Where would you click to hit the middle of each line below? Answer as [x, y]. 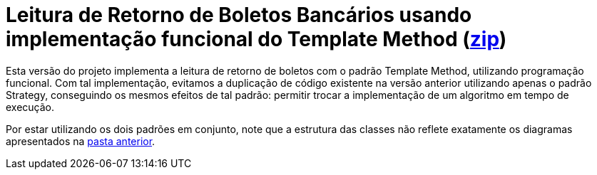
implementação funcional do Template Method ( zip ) [256, 39]
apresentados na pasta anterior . [81, 141]
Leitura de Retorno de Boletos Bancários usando [239, 15]
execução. [30, 107]
